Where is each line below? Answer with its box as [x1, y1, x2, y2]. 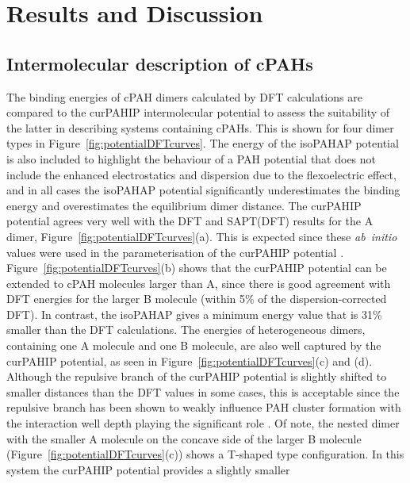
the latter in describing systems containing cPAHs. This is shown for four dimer [6, 119, 394, 136]
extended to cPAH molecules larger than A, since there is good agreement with [6, 274, 391, 291]
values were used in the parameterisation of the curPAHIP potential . [6, 243, 344, 260]
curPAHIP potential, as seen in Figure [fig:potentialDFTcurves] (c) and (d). [6, 352, 373, 369]
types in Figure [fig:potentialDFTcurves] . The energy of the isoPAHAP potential [6, 135, 399, 151]
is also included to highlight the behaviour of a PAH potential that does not [6, 150, 377, 167]
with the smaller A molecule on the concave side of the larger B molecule [6, 430, 362, 447]
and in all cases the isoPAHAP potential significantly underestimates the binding [6, 182, 400, 198]
